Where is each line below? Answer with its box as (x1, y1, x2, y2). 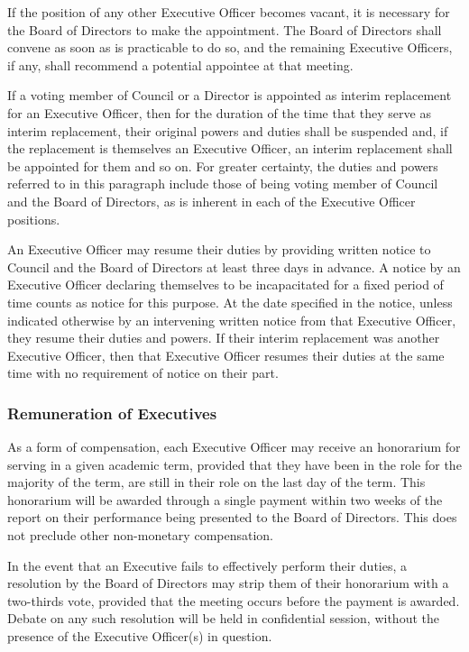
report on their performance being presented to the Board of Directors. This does (7, 508, 457, 527)
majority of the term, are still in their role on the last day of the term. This (7, 473, 426, 491)
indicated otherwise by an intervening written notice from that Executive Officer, (7, 310, 456, 329)
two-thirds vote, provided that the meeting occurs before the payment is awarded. (7, 591, 460, 610)
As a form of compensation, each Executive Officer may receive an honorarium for (7, 437, 461, 456)
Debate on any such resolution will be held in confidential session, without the (7, 609, 439, 628)
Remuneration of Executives (7, 401, 217, 424)
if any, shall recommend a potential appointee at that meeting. (7, 55, 354, 74)
